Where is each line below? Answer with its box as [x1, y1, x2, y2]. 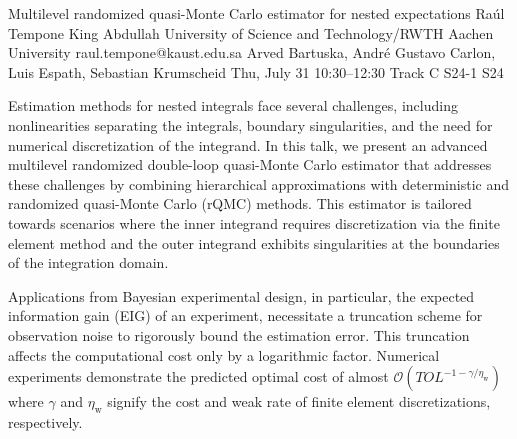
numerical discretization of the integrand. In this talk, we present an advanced [8, 134, 488, 155]
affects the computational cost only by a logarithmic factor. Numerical [8, 344, 440, 365]
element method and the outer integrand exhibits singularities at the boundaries [8, 232, 500, 253]
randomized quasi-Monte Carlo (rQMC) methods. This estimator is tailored [8, 193, 472, 214]
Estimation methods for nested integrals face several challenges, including [8, 95, 458, 116]
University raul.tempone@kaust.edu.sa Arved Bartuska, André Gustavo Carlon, [8, 42, 496, 63]
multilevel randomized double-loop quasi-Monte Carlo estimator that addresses [8, 154, 492, 175]
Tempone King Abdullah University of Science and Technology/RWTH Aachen [8, 22, 494, 43]
